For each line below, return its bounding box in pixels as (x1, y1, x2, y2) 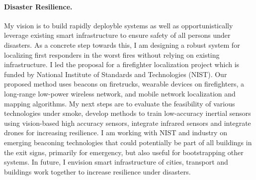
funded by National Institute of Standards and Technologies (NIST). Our (4, 69, 227, 79)
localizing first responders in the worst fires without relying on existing (4, 49, 220, 60)
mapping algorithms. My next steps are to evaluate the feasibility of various (4, 98, 235, 108)
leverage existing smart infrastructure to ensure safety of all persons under (4, 30, 231, 40)
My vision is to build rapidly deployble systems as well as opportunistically (4, 20, 233, 30)
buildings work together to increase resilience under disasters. (4, 166, 191, 177)
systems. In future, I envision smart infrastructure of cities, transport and (4, 157, 228, 167)
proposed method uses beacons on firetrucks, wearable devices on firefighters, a (4, 79, 244, 89)
